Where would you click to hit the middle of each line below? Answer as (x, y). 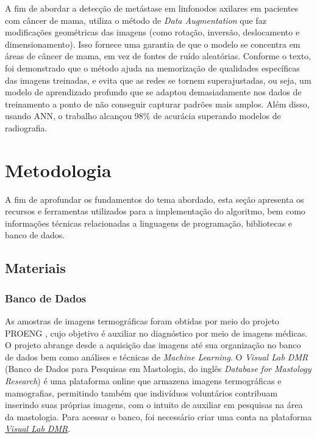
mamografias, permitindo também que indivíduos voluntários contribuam (141, 392)
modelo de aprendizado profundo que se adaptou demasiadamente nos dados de (153, 92)
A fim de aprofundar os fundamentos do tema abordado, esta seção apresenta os (155, 199)
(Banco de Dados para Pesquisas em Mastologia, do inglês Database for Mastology (158, 369)
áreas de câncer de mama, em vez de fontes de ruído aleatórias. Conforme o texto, (158, 56)
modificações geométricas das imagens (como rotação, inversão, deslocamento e (152, 32)
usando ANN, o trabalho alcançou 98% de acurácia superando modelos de (143, 116)
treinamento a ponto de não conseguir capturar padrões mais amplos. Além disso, (157, 104)
